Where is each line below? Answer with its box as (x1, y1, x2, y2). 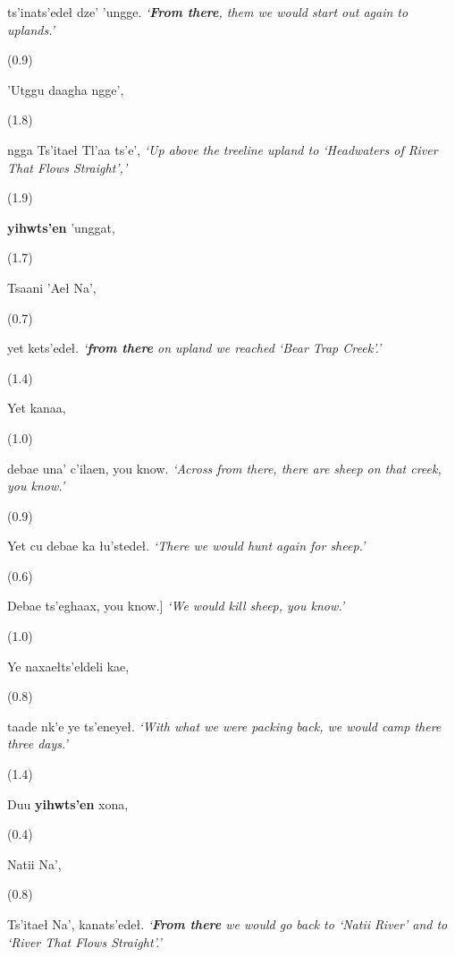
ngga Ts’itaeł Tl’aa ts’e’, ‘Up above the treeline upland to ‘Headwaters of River (7, 140, 438, 158)
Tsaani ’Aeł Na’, (7, 278, 97, 296)
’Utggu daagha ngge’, (7, 80, 124, 98)
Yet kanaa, (7, 398, 66, 417)
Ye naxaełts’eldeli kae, (7, 656, 130, 675)
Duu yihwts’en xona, (7, 794, 129, 813)
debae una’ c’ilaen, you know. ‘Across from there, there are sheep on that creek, (7, 458, 442, 477)
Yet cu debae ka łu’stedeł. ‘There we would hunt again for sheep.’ (7, 536, 366, 555)
